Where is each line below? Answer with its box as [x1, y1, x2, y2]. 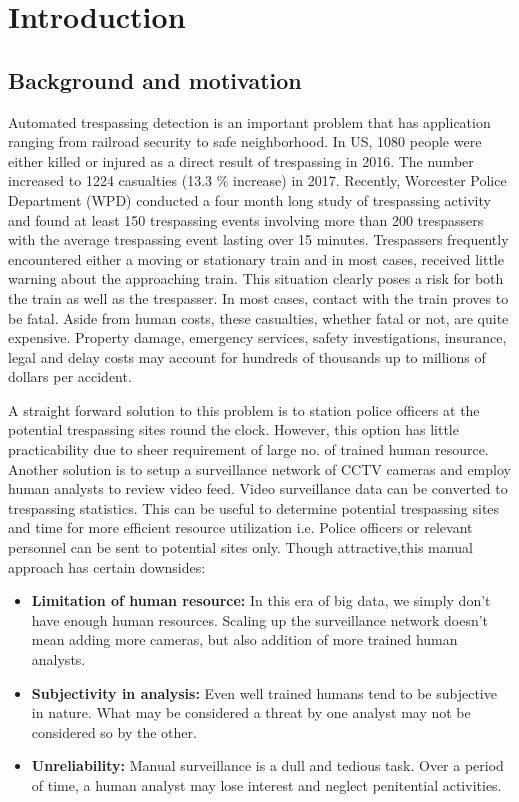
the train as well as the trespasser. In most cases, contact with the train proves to [8, 287, 509, 308]
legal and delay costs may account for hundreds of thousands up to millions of [8, 346, 486, 367]
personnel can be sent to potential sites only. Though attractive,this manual [8, 537, 473, 558]
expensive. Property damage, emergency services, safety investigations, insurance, [8, 327, 507, 348]
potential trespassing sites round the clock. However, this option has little [8, 419, 459, 440]
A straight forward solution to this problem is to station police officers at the [8, 399, 480, 420]
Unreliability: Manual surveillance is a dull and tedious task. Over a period [31, 755, 504, 776]
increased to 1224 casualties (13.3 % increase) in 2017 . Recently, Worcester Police [8, 170, 507, 191]
